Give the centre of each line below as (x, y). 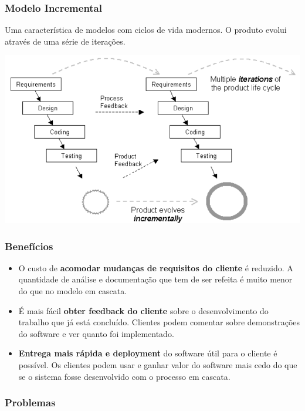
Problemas (30, 402)
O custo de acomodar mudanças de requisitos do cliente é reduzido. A (156, 267)
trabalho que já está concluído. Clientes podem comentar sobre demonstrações (159, 322)
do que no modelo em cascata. (73, 291)
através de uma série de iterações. (65, 41)
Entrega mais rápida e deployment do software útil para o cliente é (148, 353)
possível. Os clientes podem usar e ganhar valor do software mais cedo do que (158, 365)
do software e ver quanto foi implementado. (96, 333)
